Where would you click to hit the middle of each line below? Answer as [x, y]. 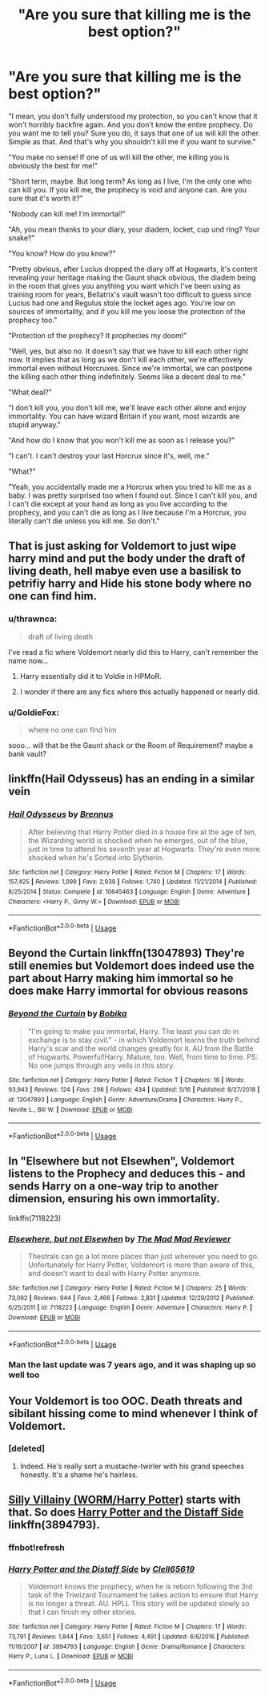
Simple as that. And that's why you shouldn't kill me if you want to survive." [132, 141]
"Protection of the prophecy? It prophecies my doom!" [98, 335]
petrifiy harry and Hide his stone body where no [130, 584]
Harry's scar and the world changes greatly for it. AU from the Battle [141, 1048]
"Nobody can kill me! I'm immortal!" [67, 213]
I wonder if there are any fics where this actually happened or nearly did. [140, 692]
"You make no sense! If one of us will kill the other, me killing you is [119, 157]
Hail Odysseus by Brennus [61, 814]
